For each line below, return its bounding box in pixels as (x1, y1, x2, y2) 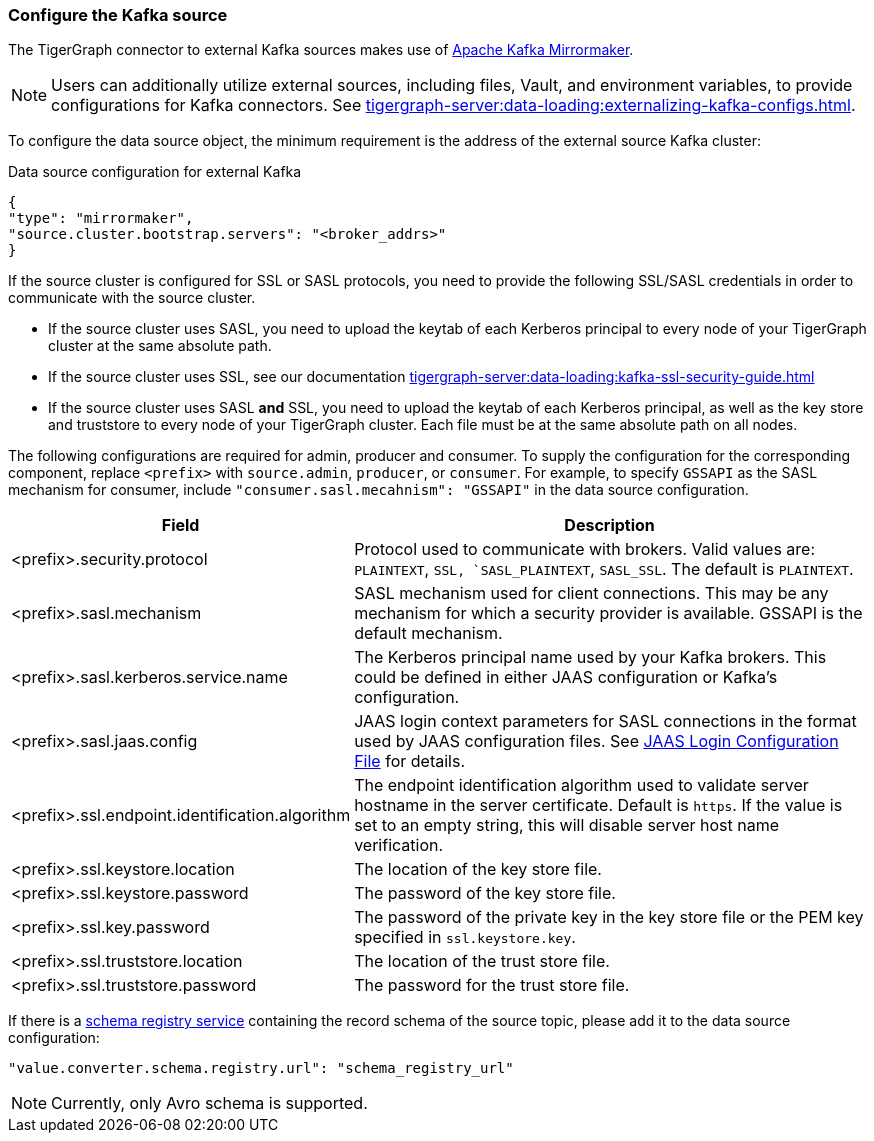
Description (564, 515, 655, 536)
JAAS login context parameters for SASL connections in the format (354, 711, 857, 732)
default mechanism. (354, 623, 503, 644)
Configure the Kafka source (8, 5, 228, 25)
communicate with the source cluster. (8, 289, 256, 307)
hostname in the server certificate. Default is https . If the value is (354, 795, 843, 816)
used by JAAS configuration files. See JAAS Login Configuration (354, 731, 839, 752)
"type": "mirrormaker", (8, 210, 194, 227)
